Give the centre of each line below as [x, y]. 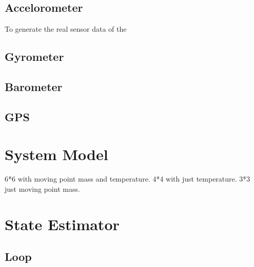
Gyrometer [34, 57]
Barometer [34, 86]
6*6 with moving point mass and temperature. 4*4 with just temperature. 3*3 [128, 179]
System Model [56, 154]
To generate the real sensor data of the [66, 29]
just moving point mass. [42, 188]
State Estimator [62, 224]
